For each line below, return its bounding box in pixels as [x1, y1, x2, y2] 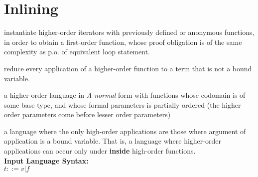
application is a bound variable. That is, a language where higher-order [4, 136, 221, 146]
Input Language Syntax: [4, 155, 89, 166]
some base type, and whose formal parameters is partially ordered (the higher [4, 99, 241, 110]
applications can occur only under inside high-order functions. [4, 146, 196, 156]
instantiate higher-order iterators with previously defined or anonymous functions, [4, 27, 255, 37]
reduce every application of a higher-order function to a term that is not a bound [4, 63, 252, 73]
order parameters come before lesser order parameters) [4, 109, 171, 120]
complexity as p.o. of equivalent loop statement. [4, 46, 150, 57]
